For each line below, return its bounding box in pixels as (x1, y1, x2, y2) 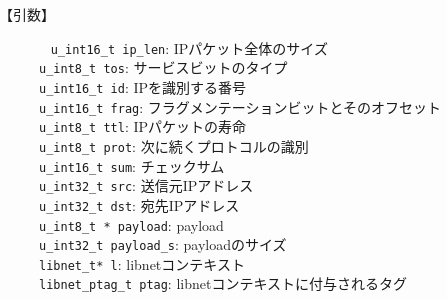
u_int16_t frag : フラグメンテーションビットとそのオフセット (39, 96, 442, 117)
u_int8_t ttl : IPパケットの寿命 (39, 116, 247, 137)
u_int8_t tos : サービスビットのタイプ (39, 57, 288, 78)
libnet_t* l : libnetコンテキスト (39, 253, 245, 274)
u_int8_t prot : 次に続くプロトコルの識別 (39, 135, 309, 156)
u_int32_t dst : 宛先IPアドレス (39, 194, 240, 215)
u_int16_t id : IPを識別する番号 (39, 76, 247, 97)
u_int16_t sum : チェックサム (39, 155, 225, 176)
